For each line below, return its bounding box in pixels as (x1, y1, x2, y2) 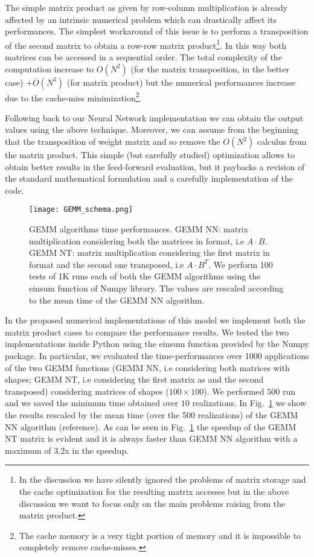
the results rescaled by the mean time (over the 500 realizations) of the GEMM (5, 409, 298, 421)
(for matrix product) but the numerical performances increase (66, 75, 296, 88)
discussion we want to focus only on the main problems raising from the (19, 497, 286, 509)
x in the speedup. (65, 444, 129, 456)
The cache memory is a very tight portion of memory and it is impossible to (19, 529, 301, 541)
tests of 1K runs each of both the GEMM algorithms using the (29, 270, 261, 282)
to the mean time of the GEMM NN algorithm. (29, 293, 205, 306)
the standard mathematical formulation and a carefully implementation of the (5, 172, 293, 185)
